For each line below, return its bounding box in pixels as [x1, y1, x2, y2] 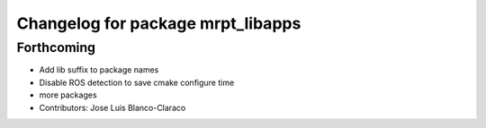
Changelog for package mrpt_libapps [16, 13, 301, 33]
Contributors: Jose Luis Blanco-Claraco [39, 102, 186, 113]
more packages [39, 90, 98, 100]
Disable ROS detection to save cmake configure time [39, 77, 235, 88]
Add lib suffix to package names [39, 64, 159, 75]
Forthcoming [16, 39, 96, 55]
